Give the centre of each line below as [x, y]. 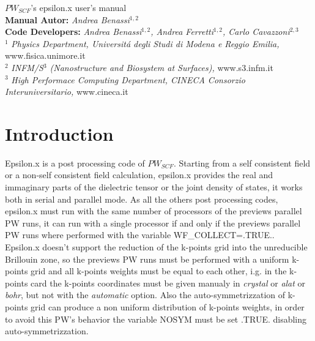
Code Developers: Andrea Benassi [73, 32]
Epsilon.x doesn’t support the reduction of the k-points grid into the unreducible [156, 247]
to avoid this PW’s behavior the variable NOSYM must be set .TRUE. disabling [156, 319]
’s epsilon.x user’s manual [79, 7]
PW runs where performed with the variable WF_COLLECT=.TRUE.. [140, 235]
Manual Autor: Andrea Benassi [67, 19]
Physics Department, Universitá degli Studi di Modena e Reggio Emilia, [145, 43]
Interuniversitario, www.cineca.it [67, 92]
